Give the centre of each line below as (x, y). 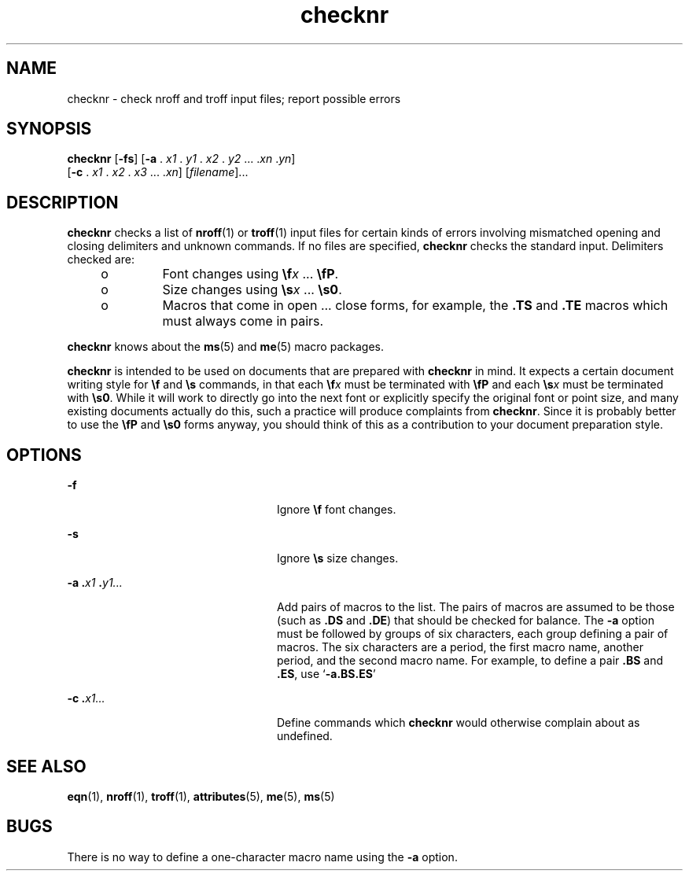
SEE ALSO (46, 766)
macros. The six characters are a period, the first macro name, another (460, 647)
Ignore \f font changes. (337, 510)
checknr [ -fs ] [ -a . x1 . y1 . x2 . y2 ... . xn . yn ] (181, 159)
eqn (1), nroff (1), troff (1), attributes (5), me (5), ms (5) (201, 796)
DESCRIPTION (63, 202)
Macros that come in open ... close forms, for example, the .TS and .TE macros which (415, 306)
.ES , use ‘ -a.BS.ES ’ (326, 674)
